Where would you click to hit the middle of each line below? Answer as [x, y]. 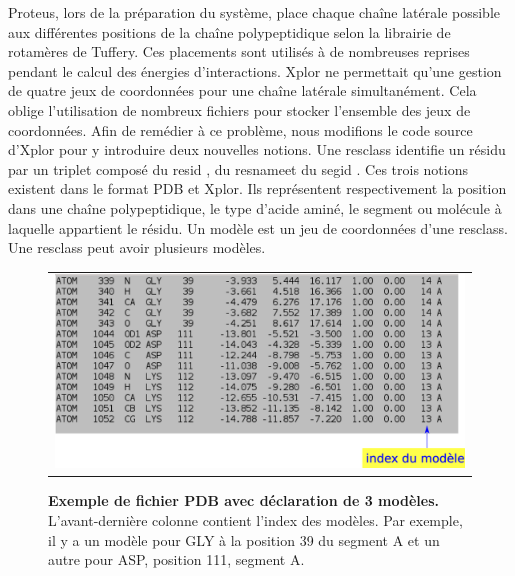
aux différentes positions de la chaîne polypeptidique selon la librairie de [229, 31]
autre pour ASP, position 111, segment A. [176, 559]
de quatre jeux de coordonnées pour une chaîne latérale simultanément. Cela [242, 90]
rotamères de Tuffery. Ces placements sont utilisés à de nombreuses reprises [239, 51]
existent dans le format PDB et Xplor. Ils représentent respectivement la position [257, 188]
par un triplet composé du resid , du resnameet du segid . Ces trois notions [238, 168]
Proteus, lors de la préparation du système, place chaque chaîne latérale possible [254, 12]
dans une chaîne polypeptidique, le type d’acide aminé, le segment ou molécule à [255, 207]
